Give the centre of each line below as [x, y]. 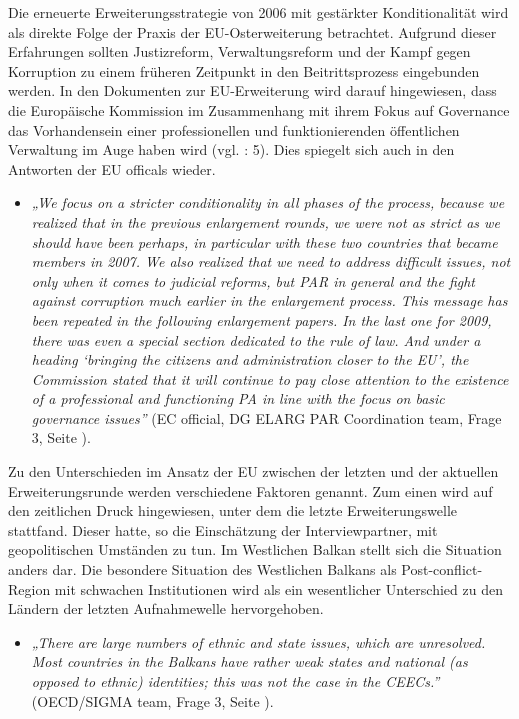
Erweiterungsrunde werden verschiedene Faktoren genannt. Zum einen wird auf [250, 490]
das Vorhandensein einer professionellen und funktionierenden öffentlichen [234, 129]
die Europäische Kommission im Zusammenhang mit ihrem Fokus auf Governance [259, 109]
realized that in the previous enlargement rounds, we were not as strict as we [265, 221]
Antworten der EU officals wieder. [112, 168]
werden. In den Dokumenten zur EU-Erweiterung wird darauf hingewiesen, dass [252, 90]
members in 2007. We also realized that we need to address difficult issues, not [271, 261]
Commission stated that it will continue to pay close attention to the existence [270, 378]
